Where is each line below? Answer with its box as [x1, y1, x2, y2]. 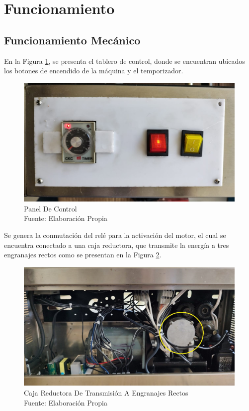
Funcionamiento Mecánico [4, 32, 141, 47]
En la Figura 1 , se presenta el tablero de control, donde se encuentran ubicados [4, 55, 245, 66]
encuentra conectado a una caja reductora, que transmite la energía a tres [4, 239, 229, 250]
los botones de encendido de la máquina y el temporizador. [4, 65, 183, 76]
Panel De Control [24, 203, 77, 213]
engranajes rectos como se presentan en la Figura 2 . [4, 249, 162, 260]
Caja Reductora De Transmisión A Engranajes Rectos [24, 387, 188, 398]
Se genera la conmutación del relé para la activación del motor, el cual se [4, 230, 226, 240]
